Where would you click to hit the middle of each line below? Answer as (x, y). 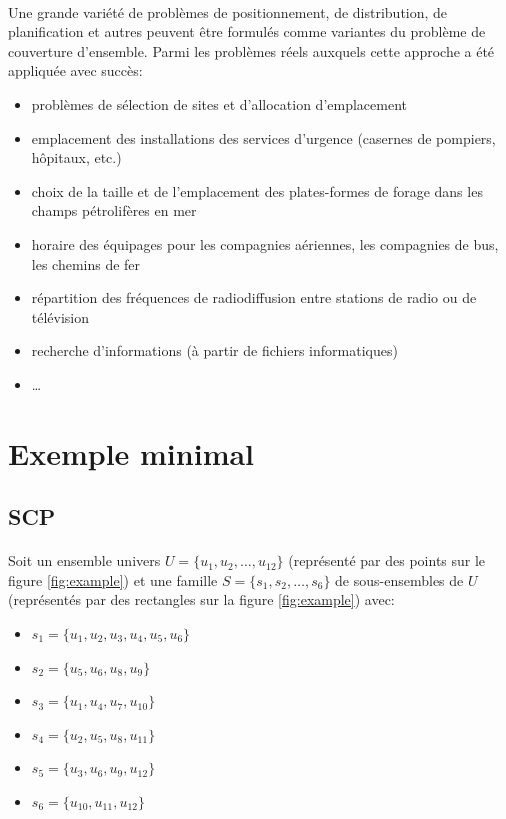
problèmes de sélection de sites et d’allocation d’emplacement (219, 103)
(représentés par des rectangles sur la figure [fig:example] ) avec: (201, 599)
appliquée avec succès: (75, 70)
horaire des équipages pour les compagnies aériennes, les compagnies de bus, (265, 243)
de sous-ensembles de (399, 579)
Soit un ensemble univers (84, 560)
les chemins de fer (86, 263)
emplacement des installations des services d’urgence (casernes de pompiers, (263, 137)
